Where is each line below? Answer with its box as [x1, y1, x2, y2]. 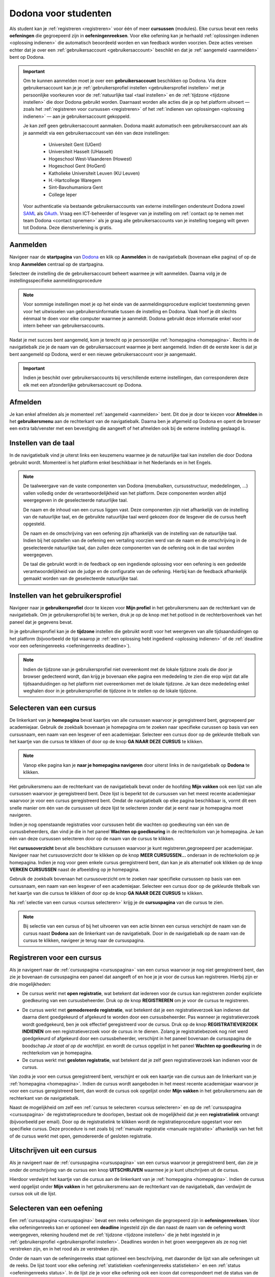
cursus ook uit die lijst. [9, 1190, 57, 1196]
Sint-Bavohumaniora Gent [48, 184, 103, 191]
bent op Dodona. [9, 54, 45, 60]
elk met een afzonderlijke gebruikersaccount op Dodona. [23, 382, 143, 388]
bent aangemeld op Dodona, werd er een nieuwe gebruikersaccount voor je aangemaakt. [9, 351, 197, 357]
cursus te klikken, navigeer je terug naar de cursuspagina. [23, 937, 145, 943]
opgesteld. [23, 521, 46, 527]
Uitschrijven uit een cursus [9, 1146, 97, 1155]
